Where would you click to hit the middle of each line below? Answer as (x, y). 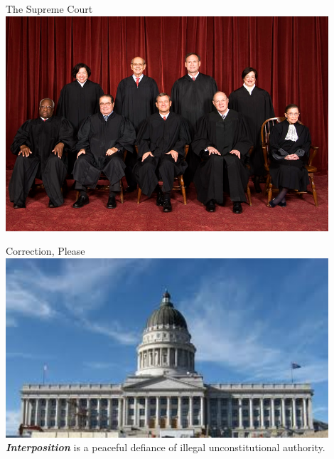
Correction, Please (45, 251)
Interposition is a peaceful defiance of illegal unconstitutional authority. (166, 447)
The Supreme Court (49, 9)
